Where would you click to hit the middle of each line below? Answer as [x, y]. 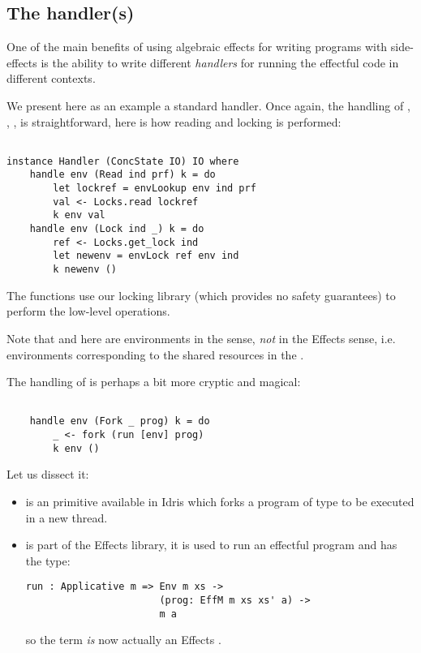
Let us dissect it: [48, 474]
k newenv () [85, 270]
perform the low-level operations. [88, 311]
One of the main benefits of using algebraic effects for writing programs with [197, 47]
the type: [48, 560]
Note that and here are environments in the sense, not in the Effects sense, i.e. [201, 338]
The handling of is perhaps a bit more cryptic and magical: [154, 382]
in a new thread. [67, 517]
